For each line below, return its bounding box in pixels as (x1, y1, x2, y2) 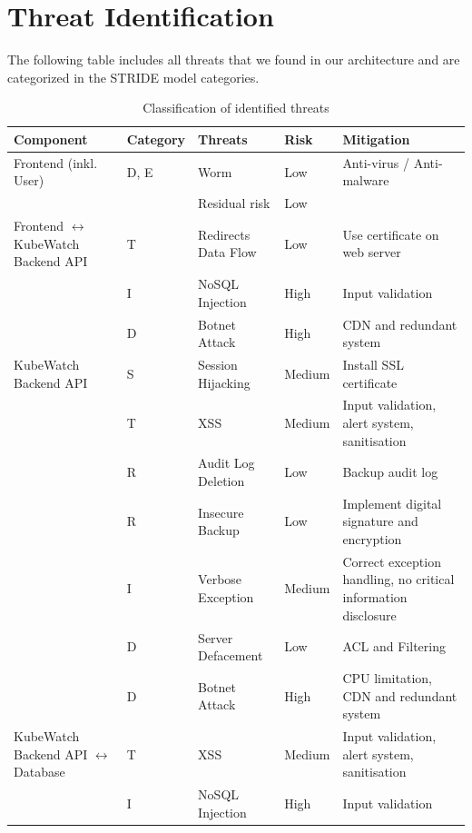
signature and (342, 511, 418, 531)
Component (14, 129, 88, 148)
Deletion (198, 471, 245, 490)
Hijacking (198, 372, 251, 392)
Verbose (198, 570, 242, 589)
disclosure (342, 605, 397, 624)
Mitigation (342, 129, 410, 148)
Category (126, 129, 186, 148)
